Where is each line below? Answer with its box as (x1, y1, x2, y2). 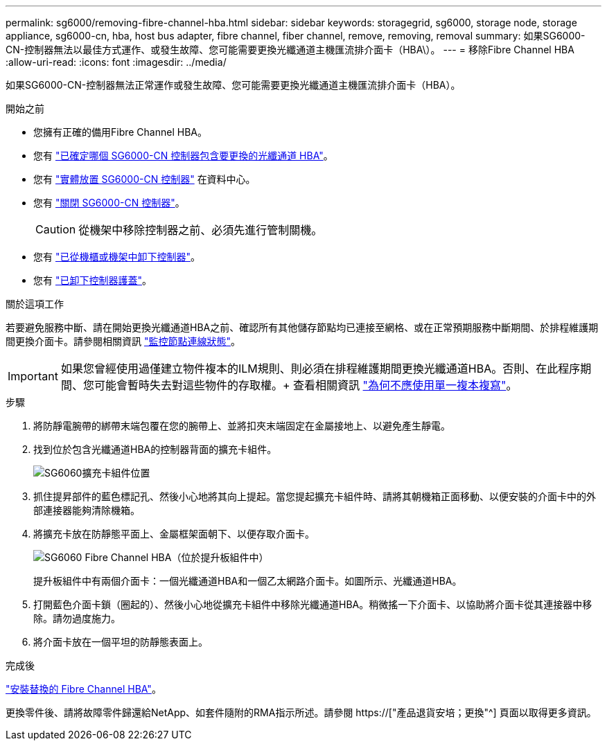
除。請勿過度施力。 (33, 612, 121, 624)
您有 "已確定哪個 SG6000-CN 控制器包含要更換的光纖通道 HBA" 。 (33, 150, 333, 161)
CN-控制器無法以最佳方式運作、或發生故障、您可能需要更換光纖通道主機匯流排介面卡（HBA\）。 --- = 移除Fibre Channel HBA (6, 44, 574, 55)
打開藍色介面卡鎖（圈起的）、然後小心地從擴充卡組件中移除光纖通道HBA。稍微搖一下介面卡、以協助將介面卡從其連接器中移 (33, 598, 592, 610)
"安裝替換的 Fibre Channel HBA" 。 (6, 683, 161, 695)
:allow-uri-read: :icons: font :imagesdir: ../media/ (6, 56, 227, 68)
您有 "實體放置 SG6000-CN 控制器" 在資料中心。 (33, 173, 256, 185)
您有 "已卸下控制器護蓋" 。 (33, 274, 152, 286)
